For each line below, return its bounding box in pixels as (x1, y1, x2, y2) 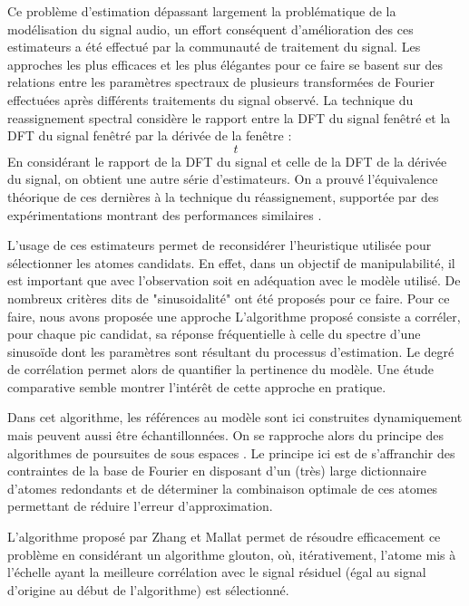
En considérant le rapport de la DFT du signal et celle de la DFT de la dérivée (7, 151, 447, 170)
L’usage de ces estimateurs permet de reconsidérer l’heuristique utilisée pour (7, 236, 432, 255)
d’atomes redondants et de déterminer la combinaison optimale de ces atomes (7, 478, 438, 497)
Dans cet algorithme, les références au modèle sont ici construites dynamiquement (7, 408, 463, 427)
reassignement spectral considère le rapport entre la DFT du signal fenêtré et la (7, 108, 451, 127)
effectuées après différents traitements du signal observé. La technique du (7, 90, 414, 109)
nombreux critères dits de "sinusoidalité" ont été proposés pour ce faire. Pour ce (7, 288, 450, 307)
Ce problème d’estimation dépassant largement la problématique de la (7, 2, 396, 20)
